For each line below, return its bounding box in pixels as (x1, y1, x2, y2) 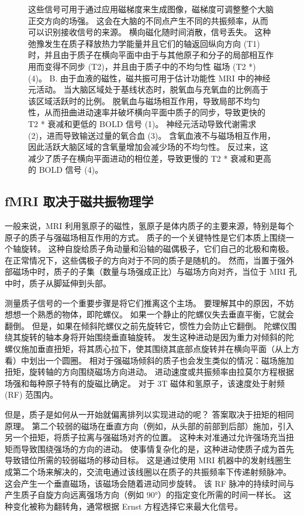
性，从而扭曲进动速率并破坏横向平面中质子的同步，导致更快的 (28, 106, 265, 118)
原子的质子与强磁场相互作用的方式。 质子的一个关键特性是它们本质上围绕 (5, 231, 286, 243)
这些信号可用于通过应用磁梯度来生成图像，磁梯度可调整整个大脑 (28, 3, 274, 15)
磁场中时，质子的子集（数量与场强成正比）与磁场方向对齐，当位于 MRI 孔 (12, 265, 297, 278)
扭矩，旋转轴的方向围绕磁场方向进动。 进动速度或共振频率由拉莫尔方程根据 (5, 365, 294, 378)
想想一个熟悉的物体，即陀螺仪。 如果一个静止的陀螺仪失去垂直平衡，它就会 (5, 308, 294, 320)
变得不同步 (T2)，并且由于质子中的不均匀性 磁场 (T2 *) (44, 60, 256, 72)
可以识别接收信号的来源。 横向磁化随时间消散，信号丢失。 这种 (28, 26, 271, 38)
